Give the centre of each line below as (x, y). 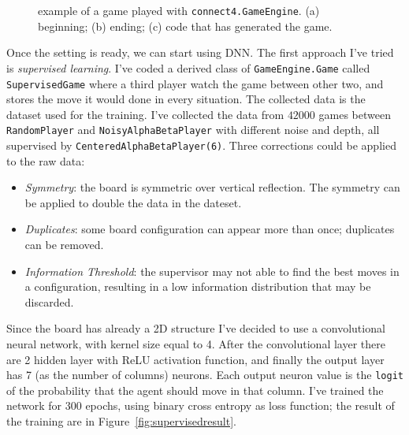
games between (355, 114)
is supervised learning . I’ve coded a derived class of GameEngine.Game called (188, 67)
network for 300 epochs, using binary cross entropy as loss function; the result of (201, 405)
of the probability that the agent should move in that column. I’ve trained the (195, 390)
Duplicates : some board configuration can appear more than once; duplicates (210, 229)
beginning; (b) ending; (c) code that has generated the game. (185, 26)
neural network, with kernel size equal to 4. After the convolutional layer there (196, 344)
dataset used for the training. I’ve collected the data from (145, 114)
